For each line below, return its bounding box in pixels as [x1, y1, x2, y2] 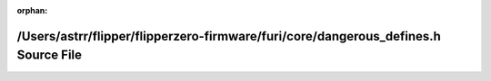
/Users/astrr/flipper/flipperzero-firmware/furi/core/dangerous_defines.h [16, 28, 441, 44]
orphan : [16, 5, 48, 15]
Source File [16, 48, 82, 63]
